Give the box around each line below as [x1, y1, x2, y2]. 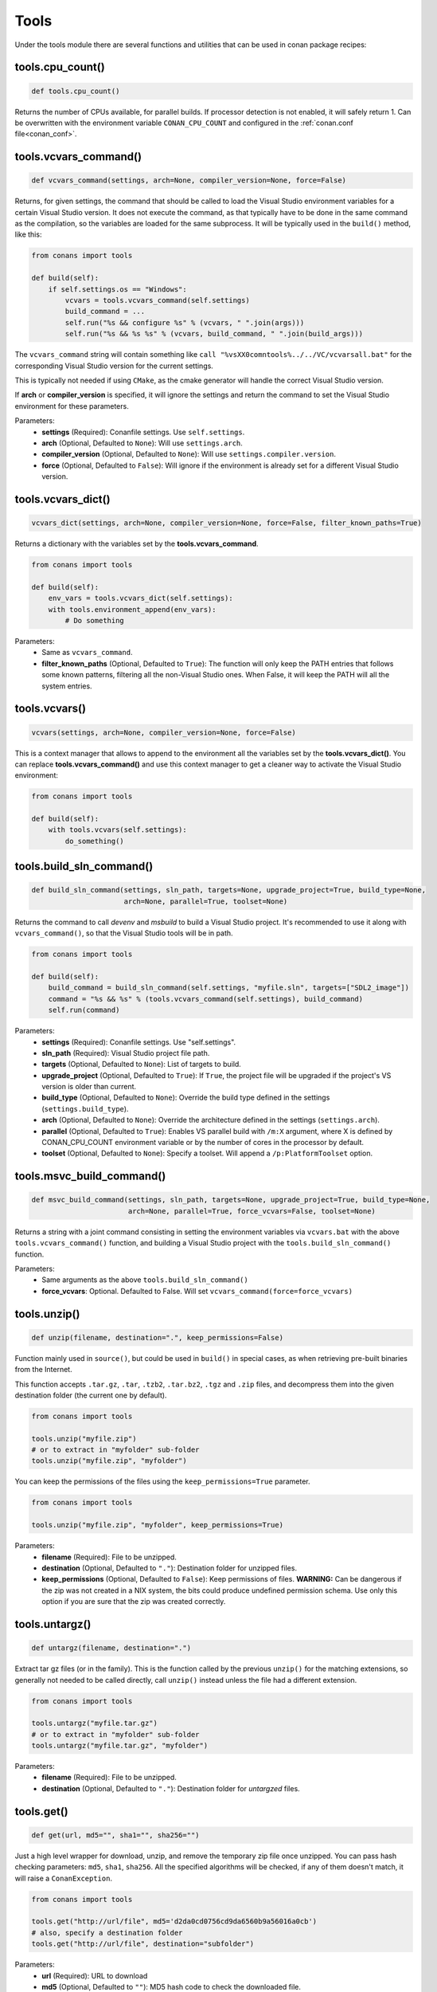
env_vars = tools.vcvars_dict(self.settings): [48, 594, 234, 603]
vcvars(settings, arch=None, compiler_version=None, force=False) [31, 727, 296, 737]
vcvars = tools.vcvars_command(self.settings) [64, 296, 250, 305]
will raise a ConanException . [14, 1873, 113, 1883]
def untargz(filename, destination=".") [31, 1644, 191, 1653]
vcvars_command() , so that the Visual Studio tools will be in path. [14, 928, 234, 938]
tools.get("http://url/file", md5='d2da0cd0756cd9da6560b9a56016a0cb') [31, 1917, 318, 1926]
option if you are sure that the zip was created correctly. [41, 1597, 226, 1606]
